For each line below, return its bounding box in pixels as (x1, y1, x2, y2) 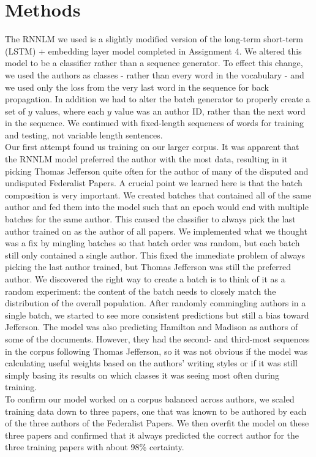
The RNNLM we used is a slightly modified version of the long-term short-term (5, 32, 304, 45)
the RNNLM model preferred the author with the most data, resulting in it (5, 153, 288, 165)
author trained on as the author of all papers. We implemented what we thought (5, 224, 307, 237)
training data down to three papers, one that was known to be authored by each (5, 404, 307, 417)
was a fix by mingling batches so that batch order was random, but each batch (5, 236, 300, 249)
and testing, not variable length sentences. (5, 128, 163, 141)
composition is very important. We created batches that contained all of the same (5, 188, 312, 201)
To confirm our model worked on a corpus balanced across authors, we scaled (5, 392, 295, 405)
